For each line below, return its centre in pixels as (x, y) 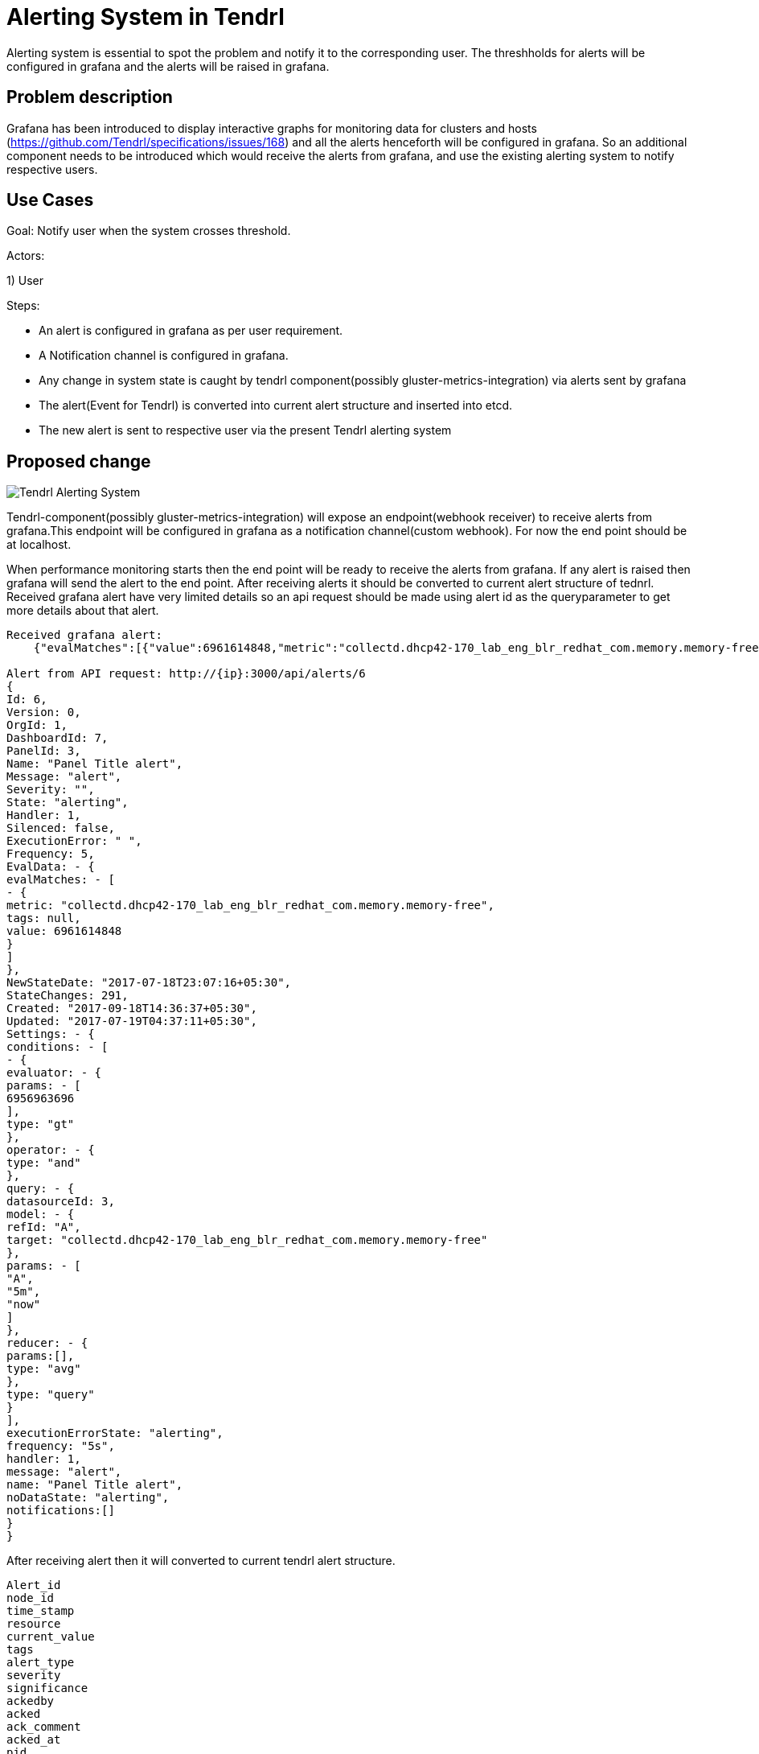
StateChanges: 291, (68, 996)
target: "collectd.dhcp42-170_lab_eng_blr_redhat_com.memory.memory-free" (247, 1240)
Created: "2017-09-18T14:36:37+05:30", (132, 1009)
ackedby (31, 1701)
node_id (31, 1598)
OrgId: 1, (37, 725)
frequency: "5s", (61, 1446)
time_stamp (41, 1611)
